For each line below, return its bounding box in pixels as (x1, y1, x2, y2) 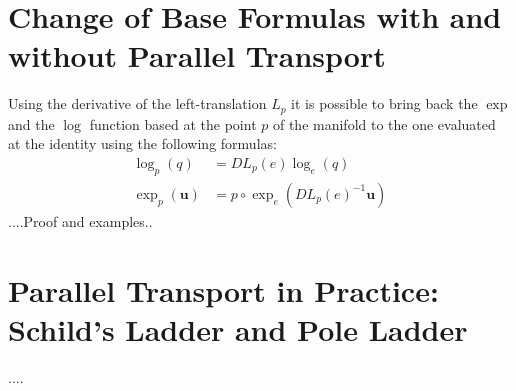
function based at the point (89, 113, 257, 134)
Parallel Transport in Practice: (8, 269, 439, 310)
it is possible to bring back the (291, 93, 478, 114)
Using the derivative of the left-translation (8, 93, 267, 114)
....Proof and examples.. (8, 210, 153, 231)
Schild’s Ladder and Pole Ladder (8, 308, 468, 349)
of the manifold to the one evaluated (272, 113, 496, 134)
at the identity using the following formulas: (8, 133, 277, 154)
